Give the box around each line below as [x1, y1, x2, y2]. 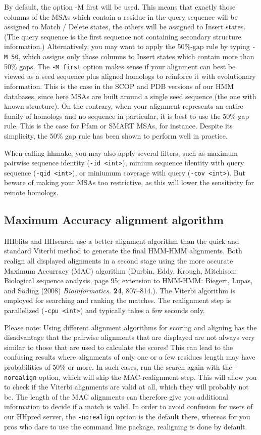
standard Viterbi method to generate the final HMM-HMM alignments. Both [4, 245, 242, 256]
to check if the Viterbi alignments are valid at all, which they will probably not [4, 381, 249, 392]
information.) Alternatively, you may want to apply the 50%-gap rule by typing [4, 41, 250, 52]
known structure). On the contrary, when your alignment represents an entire [4, 101, 243, 111]
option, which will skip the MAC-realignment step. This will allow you [39, 371, 257, 382]
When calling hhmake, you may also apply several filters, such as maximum [4, 147, 238, 158]
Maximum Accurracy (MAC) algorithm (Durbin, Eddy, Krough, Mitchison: [4, 265, 237, 276]
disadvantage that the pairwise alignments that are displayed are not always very [4, 332, 255, 342]
